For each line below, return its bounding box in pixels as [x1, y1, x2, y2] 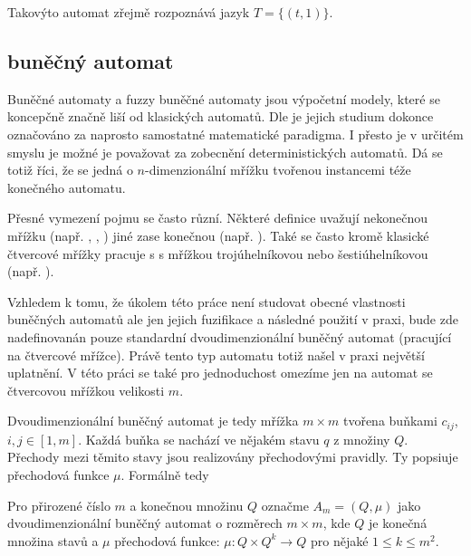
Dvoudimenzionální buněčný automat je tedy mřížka [7, 411, 299, 430]
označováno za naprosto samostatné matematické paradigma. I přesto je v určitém [7, 124, 464, 143]
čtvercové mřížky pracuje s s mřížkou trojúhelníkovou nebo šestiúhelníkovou [7, 244, 428, 263]
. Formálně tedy [120, 465, 209, 484]
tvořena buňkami [342, 411, 437, 430]
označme [261, 495, 309, 514]
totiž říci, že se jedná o [7, 160, 133, 179]
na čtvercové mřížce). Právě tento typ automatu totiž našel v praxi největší [7, 345, 425, 364]
